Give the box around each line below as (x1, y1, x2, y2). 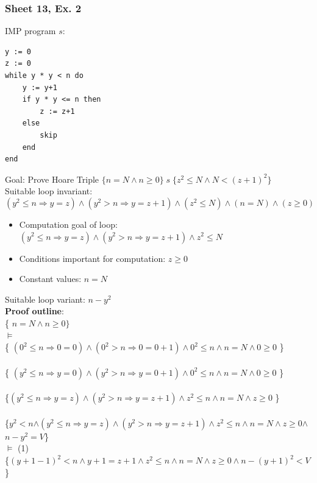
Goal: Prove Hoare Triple (5, 172, 99, 185)
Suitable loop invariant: (5, 185, 93, 197)
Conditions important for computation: (19, 252, 166, 264)
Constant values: (19, 272, 82, 285)
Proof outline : (5, 305, 64, 317)
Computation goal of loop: (19, 217, 118, 230)
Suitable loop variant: (5, 292, 85, 305)
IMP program (5, 24, 56, 37)
